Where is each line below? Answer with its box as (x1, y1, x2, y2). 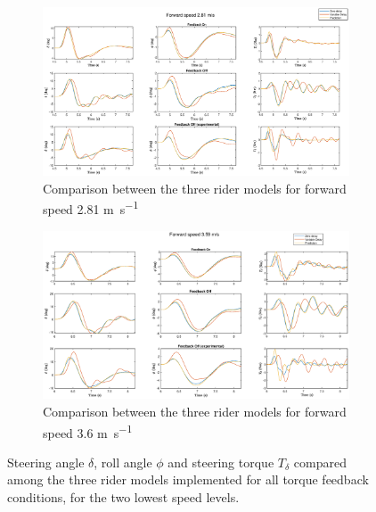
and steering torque (168, 452, 274, 471)
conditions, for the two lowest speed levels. (7, 487, 240, 506)
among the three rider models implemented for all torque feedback (7, 470, 369, 489)
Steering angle (7, 452, 85, 471)
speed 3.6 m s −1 (43, 420, 133, 442)
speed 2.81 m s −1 (43, 197, 139, 218)
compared (293, 452, 347, 471)
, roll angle (94, 452, 152, 471)
